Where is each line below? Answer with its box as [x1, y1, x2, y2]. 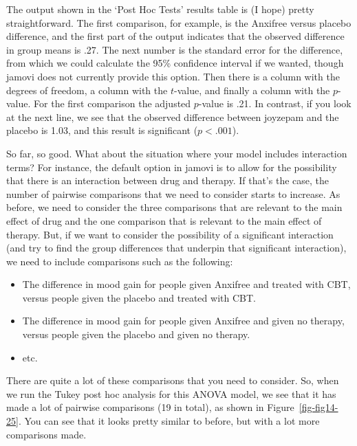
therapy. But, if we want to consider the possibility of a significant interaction [6, 227, 334, 241]
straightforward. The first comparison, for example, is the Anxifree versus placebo [6, 15, 351, 30]
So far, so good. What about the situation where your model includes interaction [6, 146, 347, 160]
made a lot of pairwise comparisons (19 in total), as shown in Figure [6, 400, 294, 414]
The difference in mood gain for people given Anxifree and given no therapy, [22, 313, 345, 328]
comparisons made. [6, 427, 87, 441]
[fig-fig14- [299, 400, 338, 414]
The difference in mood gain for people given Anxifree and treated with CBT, [22, 277, 351, 291]
